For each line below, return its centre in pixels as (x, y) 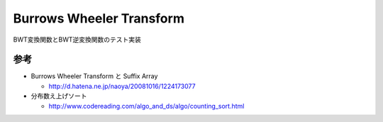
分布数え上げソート (59, 96)
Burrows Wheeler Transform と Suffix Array (94, 76)
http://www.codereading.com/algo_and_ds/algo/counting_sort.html (146, 106)
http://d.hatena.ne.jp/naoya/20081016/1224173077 (122, 86)
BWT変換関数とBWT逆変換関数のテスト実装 (77, 39)
